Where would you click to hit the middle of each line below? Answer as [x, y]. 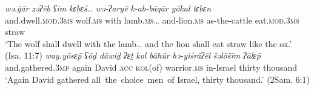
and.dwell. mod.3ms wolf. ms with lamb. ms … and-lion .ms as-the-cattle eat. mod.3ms [152, 20]
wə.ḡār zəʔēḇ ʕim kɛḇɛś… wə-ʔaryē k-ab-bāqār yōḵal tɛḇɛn [108, 8]
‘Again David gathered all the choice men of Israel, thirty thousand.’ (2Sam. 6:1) [157, 79]
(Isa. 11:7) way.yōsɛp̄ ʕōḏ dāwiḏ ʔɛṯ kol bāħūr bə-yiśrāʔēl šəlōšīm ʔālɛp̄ [133, 55]
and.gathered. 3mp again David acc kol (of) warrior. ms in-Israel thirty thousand [151, 67]
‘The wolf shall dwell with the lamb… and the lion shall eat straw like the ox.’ [149, 43]
